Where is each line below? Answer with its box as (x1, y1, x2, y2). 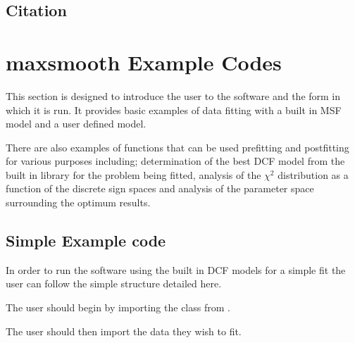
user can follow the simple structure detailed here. (6, 276, 222, 291)
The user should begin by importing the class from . (6, 300, 230, 315)
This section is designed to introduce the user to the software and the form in (6, 88, 341, 103)
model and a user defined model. (6, 116, 147, 131)
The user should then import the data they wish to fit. (6, 323, 242, 338)
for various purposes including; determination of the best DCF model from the (6, 154, 345, 168)
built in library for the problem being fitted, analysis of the (6, 167, 261, 182)
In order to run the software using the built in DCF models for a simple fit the (6, 262, 346, 277)
